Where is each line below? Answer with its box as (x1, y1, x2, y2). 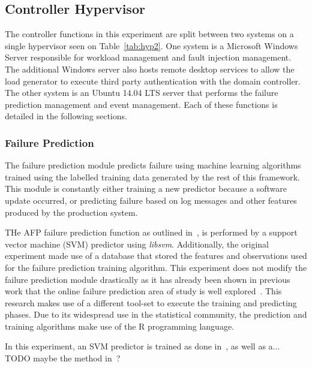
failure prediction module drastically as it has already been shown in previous (5, 273, 290, 285)
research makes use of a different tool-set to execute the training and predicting (5, 296, 297, 309)
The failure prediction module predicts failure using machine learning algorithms (5, 159, 301, 171)
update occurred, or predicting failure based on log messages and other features (5, 194, 297, 206)
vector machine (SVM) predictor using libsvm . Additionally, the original (5, 237, 269, 250)
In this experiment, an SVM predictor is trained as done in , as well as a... (5, 340, 280, 352)
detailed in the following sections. (5, 110, 127, 122)
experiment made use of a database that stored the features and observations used (5, 249, 307, 262)
